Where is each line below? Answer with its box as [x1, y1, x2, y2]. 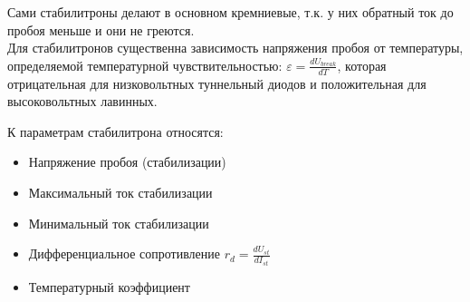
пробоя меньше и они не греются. [7, 20, 195, 39]
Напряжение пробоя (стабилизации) [28, 152, 226, 171]
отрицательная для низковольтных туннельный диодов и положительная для [7, 73, 427, 93]
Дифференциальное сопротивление [28, 244, 221, 263]
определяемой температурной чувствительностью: [7, 55, 283, 74]
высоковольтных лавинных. [7, 92, 158, 111]
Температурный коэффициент [28, 277, 190, 296]
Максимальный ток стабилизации [28, 182, 213, 201]
